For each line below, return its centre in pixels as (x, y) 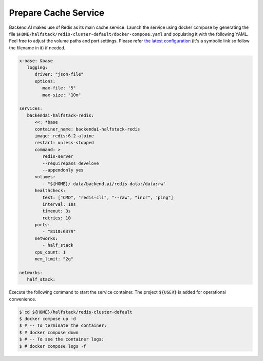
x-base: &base (36, 61)
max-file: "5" (59, 88)
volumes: (45, 177)
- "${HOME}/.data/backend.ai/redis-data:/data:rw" (104, 184)
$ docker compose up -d (48, 319)
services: (31, 108)
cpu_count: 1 (50, 252)
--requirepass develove (71, 163)
